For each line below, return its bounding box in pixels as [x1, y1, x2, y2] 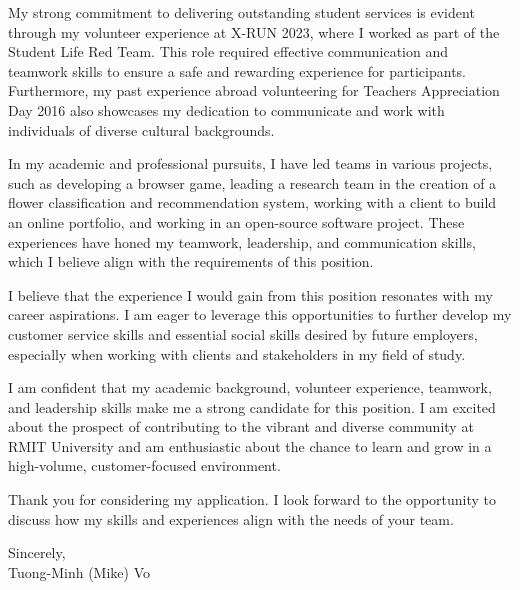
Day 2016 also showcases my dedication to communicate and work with [8, 99, 445, 120]
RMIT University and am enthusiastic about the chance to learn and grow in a [8, 435, 492, 456]
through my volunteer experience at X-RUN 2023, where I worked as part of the [8, 21, 500, 42]
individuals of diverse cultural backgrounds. [8, 119, 275, 140]
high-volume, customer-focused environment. [8, 455, 281, 476]
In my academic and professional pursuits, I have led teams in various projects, [8, 153, 493, 174]
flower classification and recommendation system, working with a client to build [8, 192, 497, 213]
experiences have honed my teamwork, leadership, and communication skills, [8, 231, 476, 252]
